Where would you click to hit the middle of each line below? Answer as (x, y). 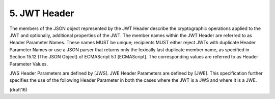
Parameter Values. (29, 64)
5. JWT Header (42, 13)
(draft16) (18, 89)
